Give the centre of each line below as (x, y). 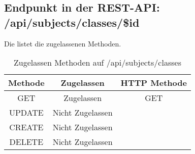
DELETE (26, 142)
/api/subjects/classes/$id (72, 22)
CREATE (26, 127)
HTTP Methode (154, 83)
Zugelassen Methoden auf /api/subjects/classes (97, 63)
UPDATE (26, 113)
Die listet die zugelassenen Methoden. (63, 43)
